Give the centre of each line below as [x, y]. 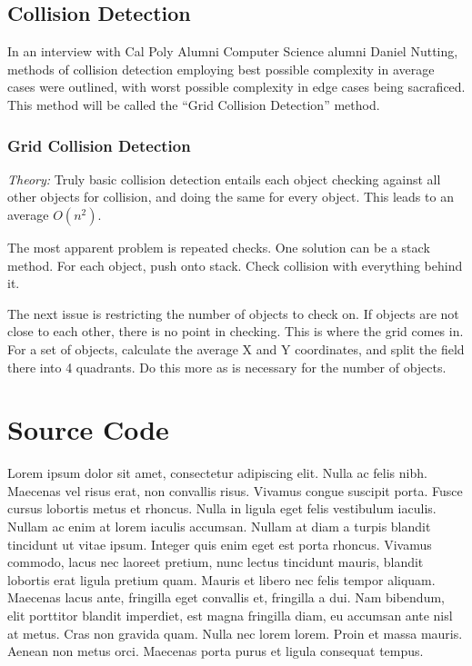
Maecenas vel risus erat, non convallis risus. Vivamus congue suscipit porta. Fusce [235, 490]
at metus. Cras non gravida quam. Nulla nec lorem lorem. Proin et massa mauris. [235, 633]
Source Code [88, 429]
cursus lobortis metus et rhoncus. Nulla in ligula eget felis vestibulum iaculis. [222, 508]
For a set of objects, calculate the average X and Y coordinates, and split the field [236, 348]
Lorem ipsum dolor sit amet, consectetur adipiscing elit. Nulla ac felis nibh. [217, 473]
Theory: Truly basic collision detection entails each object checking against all [224, 179]
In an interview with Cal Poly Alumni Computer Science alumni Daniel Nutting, [233, 51]
